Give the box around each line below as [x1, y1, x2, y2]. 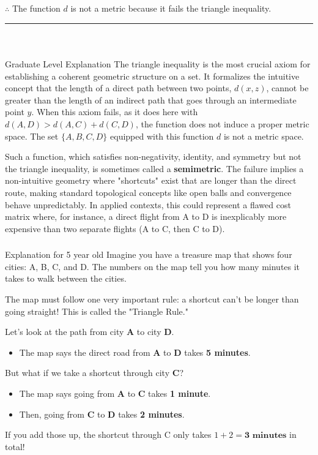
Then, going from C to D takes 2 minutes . [19, 407, 185, 420]
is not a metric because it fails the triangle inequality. [70, 1, 272, 14]
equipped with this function [110, 129, 214, 142]
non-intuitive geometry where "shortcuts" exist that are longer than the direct [5, 174, 297, 187]
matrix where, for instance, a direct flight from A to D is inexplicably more [5, 210, 287, 223]
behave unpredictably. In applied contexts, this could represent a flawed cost [5, 198, 291, 211]
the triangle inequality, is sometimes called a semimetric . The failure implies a [5, 162, 304, 175]
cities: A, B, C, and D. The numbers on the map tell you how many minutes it [5, 260, 300, 273]
